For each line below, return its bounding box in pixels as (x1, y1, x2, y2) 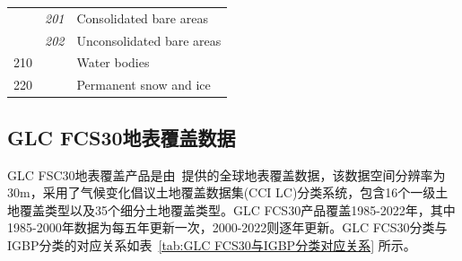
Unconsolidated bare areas (76, 30, 222, 49)
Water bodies (76, 53, 150, 72)
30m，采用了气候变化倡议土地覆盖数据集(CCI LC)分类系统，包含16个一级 (7, 183, 436, 202)
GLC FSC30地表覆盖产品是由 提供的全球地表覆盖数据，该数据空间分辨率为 (7, 165, 446, 184)
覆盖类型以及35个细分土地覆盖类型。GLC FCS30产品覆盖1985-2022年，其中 (19, 200, 456, 219)
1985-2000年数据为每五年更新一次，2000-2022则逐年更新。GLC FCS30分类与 (7, 218, 448, 237)
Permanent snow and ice (76, 75, 211, 94)
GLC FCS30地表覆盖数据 (7, 123, 236, 151)
